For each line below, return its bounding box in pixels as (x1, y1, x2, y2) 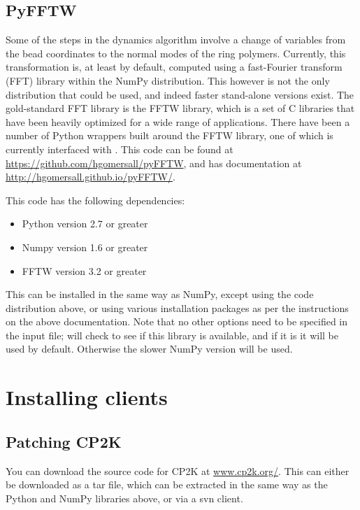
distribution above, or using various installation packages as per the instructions (6, 300, 349, 315)
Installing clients (6, 383, 168, 411)
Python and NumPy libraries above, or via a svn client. (6, 490, 243, 505)
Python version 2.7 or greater (22, 216, 148, 231)
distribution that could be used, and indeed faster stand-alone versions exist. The (6, 87, 354, 101)
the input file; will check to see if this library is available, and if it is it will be (6, 327, 338, 342)
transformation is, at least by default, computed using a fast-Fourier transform (6, 59, 343, 74)
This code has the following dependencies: (6, 192, 185, 207)
